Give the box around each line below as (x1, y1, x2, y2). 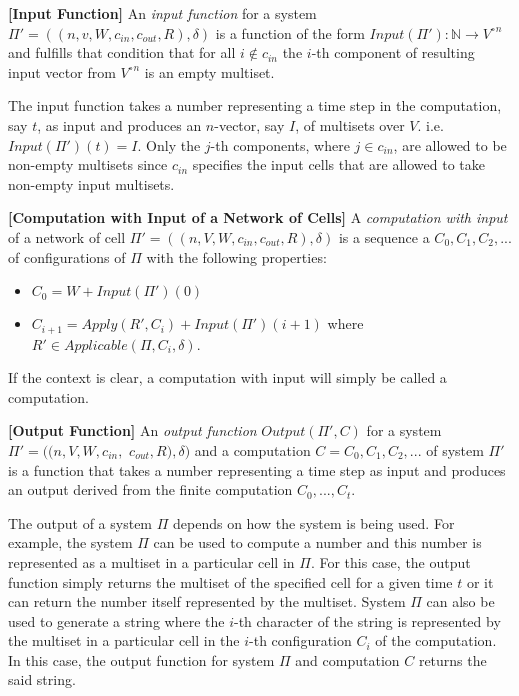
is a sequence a (338, 226, 430, 247)
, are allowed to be (393, 134, 507, 155)
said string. (8, 669, 76, 690)
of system (426, 439, 484, 460)
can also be (426, 591, 495, 612)
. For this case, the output (310, 551, 471, 572)
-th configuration (249, 630, 352, 651)
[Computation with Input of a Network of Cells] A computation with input (8, 207, 508, 228)
